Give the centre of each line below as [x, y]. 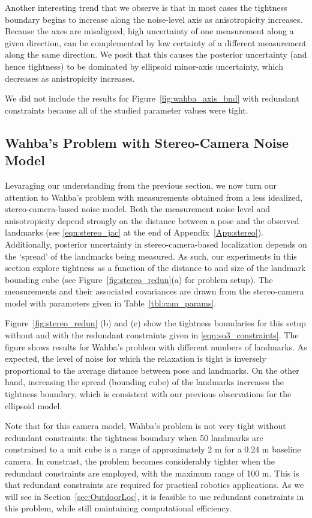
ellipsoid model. [34, 405]
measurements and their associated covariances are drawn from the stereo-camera [154, 291]
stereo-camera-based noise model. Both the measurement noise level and [138, 209]
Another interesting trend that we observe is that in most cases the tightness [146, 7]
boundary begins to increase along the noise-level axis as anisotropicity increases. [154, 19]
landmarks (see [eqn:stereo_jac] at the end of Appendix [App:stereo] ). [134, 232]
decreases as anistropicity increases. [70, 78]
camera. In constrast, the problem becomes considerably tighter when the [140, 461]
